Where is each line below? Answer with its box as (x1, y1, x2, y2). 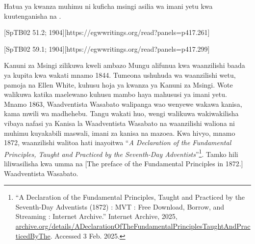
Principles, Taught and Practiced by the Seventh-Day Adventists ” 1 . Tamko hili (4, 147, 238, 159)
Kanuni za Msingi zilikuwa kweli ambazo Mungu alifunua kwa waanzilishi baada (4, 60, 245, 70)
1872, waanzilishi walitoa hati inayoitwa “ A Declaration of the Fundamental (4, 137, 231, 148)
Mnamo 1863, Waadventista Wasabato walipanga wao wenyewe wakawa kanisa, (4, 98, 242, 109)
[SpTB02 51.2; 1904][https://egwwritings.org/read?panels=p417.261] (4, 27, 210, 37)
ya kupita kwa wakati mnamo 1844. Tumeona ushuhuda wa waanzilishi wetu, (4, 69, 236, 80)
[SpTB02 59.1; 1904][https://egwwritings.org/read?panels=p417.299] (4, 43, 210, 54)
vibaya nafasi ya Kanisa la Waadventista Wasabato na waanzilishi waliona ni (4, 118, 235, 128)
